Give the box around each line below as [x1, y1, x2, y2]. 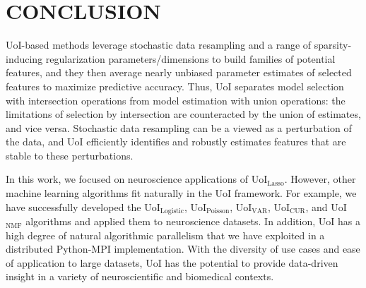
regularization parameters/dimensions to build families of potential [45, 51, 336, 66]
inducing [6, 51, 43, 66]
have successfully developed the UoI [6, 199, 160, 214]
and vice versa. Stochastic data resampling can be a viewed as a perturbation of [6, 120, 352, 135]
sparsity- [314, 37, 352, 52]
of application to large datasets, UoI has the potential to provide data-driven [6, 255, 338, 270]
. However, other [284, 172, 356, 186]
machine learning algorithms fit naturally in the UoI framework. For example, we [6, 186, 357, 200]
